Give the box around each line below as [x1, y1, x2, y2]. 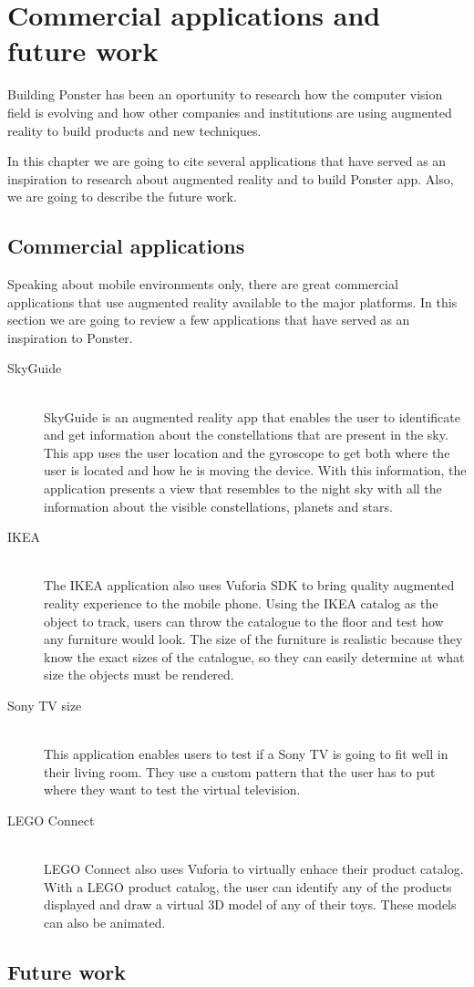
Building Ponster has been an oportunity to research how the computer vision [7, 85, 443, 104]
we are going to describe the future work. [7, 187, 237, 206]
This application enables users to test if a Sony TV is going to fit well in [44, 744, 448, 764]
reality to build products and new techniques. [7, 120, 262, 140]
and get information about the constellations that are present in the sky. [44, 425, 448, 444]
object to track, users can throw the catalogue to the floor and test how [44, 611, 444, 630]
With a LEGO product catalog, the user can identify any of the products [44, 877, 452, 896]
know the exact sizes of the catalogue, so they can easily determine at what [44, 647, 465, 666]
